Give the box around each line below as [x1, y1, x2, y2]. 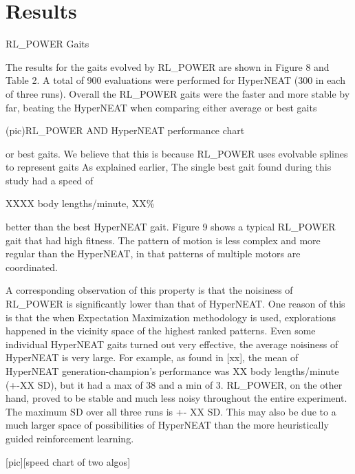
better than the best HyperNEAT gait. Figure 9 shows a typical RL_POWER [6, 219, 336, 234]
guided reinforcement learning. [6, 431, 134, 445]
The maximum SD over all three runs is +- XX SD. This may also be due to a [6, 404, 336, 418]
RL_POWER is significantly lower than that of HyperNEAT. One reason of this [6, 297, 345, 311]
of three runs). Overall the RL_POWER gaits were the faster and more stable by [6, 86, 350, 100]
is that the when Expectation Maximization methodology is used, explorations [6, 310, 336, 324]
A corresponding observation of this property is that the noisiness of [6, 283, 293, 297]
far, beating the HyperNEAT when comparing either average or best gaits [6, 100, 317, 114]
